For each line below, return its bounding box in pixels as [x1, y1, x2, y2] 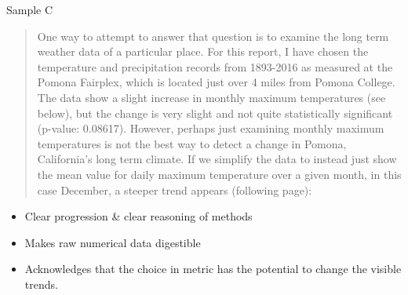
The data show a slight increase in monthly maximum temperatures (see [37, 89, 386, 105]
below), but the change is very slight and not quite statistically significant [37, 104, 393, 121]
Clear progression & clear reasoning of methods [24, 208, 253, 224]
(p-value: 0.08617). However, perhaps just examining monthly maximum [37, 120, 384, 137]
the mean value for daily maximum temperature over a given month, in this [37, 166, 402, 182]
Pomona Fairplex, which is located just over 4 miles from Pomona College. [37, 74, 395, 90]
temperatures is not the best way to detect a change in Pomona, [37, 135, 347, 151]
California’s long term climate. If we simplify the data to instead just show [37, 151, 397, 167]
